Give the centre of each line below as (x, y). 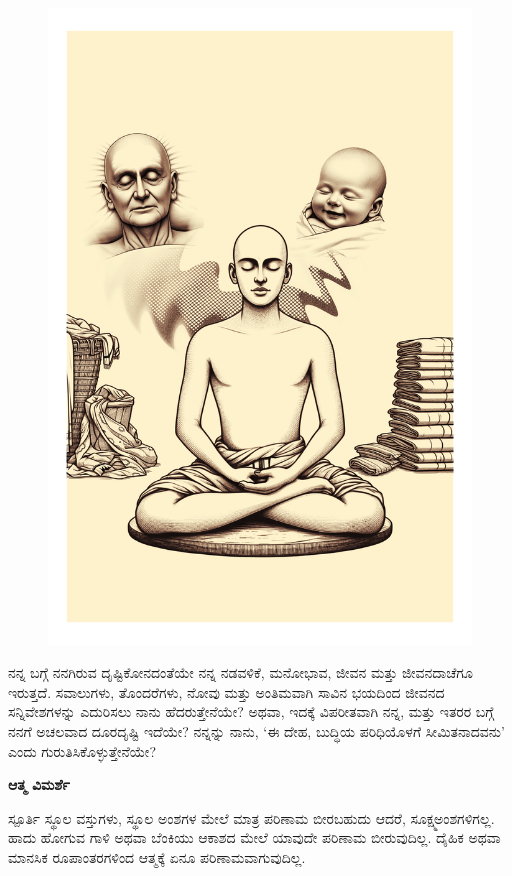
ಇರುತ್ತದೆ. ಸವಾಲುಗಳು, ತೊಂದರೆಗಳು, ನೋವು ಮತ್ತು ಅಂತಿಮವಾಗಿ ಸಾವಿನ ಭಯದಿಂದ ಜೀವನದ (226, 691)
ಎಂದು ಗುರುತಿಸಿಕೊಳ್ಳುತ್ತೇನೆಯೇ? (82, 750)
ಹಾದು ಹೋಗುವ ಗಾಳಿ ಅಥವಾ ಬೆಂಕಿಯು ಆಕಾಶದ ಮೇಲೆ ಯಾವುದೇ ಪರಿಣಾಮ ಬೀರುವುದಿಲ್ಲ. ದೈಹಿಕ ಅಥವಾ (254, 837)
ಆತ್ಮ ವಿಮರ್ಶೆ (39, 784)
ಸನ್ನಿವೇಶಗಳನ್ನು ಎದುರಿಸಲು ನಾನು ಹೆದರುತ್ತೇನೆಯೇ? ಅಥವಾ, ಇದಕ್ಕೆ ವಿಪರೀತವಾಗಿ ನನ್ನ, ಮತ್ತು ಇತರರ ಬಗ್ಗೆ (251, 711)
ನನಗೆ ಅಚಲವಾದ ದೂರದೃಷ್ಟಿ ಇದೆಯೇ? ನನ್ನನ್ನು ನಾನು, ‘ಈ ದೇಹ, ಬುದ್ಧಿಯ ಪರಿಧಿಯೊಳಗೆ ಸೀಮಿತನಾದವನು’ (256, 730)
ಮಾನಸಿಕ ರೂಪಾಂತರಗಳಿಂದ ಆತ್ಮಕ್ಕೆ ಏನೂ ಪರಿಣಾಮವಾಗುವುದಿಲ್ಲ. (157, 856)
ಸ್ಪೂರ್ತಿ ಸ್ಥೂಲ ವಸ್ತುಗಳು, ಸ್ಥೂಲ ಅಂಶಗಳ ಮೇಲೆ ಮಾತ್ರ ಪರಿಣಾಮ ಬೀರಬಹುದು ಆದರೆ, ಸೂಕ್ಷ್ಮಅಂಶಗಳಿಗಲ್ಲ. (251, 817)
